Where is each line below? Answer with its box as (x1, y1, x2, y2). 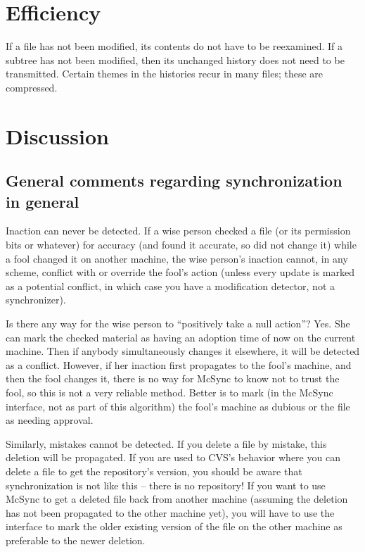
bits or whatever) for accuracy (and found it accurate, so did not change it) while (6, 237, 357, 252)
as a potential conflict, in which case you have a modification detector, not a (6, 278, 335, 293)
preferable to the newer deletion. (6, 532, 146, 547)
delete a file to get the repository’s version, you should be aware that (6, 463, 302, 478)
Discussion (6, 121, 109, 150)
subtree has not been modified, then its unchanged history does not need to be (6, 52, 345, 67)
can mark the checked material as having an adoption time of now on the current (6, 330, 356, 344)
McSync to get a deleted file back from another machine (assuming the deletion (6, 491, 348, 506)
